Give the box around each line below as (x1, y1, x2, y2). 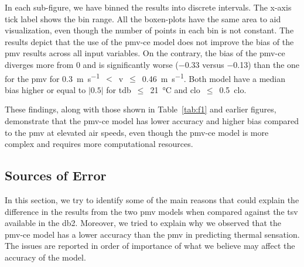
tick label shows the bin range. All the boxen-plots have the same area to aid (5, 12, 281, 25)
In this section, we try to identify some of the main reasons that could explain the (5, 193, 299, 206)
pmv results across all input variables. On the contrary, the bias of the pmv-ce (5, 47, 285, 59)
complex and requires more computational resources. (5, 138, 193, 150)
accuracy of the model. (5, 251, 86, 263)
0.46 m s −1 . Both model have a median (142, 70, 286, 84)
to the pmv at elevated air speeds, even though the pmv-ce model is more (5, 126, 269, 138)
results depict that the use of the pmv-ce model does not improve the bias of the (5, 35, 294, 47)
